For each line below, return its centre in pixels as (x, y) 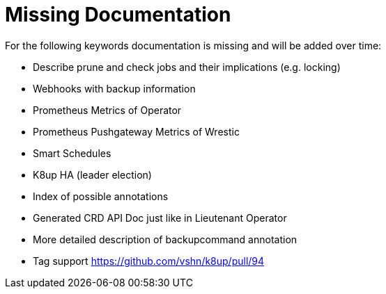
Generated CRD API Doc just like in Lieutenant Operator (160, 218)
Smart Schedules (72, 153)
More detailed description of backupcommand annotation (165, 239)
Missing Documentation (118, 15)
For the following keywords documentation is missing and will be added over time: (193, 45)
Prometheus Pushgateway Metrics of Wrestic (136, 131)
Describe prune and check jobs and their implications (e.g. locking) (187, 67)
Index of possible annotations (101, 196)
